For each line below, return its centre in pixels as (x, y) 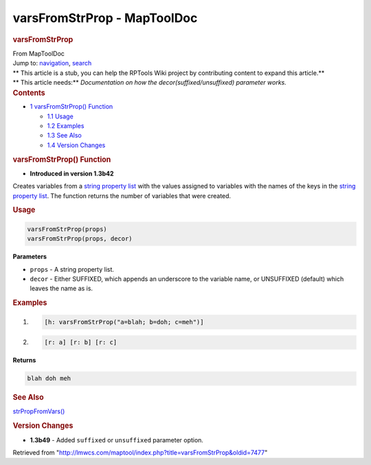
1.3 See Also (65, 136)
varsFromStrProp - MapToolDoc (105, 18)
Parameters (30, 257)
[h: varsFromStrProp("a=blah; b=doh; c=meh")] (124, 322)
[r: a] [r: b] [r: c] (81, 343)
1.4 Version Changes (76, 145)
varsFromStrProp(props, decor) (80, 239)
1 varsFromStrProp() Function (71, 107)
